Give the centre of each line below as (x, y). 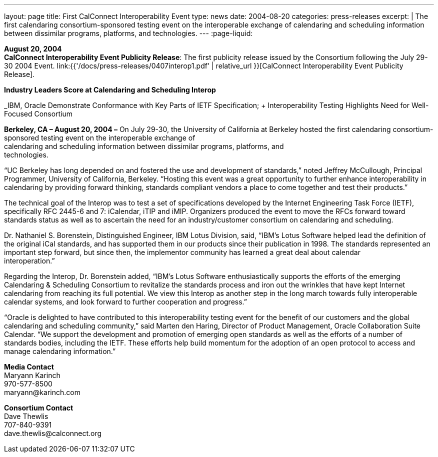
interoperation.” (29, 261)
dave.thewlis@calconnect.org (53, 433)
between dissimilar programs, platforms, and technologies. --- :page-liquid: (128, 33)
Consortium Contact (39, 408)
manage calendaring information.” (60, 351)
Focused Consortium (38, 114)
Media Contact (29, 367)
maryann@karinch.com (42, 392)
